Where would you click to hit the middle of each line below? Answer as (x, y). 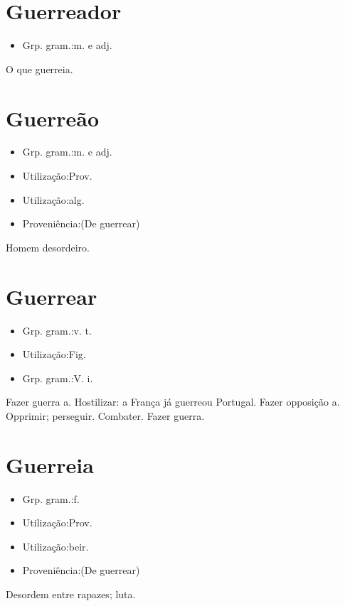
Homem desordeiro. (48, 247)
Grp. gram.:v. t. (57, 330)
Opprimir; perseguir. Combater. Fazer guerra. (105, 415)
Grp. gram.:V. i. (58, 378)
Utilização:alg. (53, 199)
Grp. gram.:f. (51, 498)
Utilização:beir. (55, 546)
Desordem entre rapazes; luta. (71, 594)
